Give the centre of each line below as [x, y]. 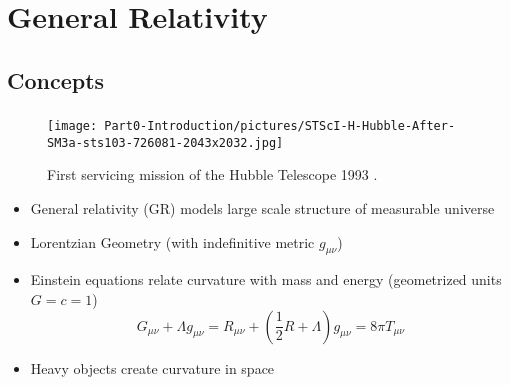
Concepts [56, 79]
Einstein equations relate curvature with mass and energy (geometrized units [266, 279]
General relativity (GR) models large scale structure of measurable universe [262, 207]
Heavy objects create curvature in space [152, 367]
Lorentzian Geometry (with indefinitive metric [172, 241]
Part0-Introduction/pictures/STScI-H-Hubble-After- [280, 126]
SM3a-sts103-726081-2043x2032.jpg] [165, 142]
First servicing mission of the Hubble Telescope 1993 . [212, 174]
